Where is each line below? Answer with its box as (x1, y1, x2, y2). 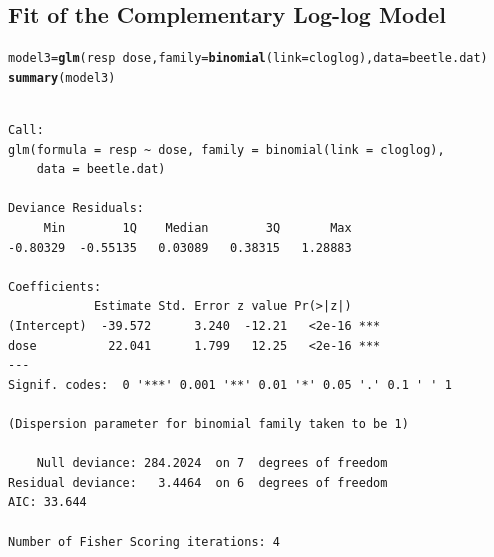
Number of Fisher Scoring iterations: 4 (8, 534, 281, 549)
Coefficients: (8, 279, 102, 294)
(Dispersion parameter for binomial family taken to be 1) (8, 417, 409, 432)
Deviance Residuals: (8, 201, 145, 216)
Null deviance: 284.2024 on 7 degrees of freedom (36, 456, 388, 471)
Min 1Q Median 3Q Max (43, 221, 352, 236)
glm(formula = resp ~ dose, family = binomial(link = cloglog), (8, 142, 445, 157)
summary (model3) (8, 70, 116, 85)
